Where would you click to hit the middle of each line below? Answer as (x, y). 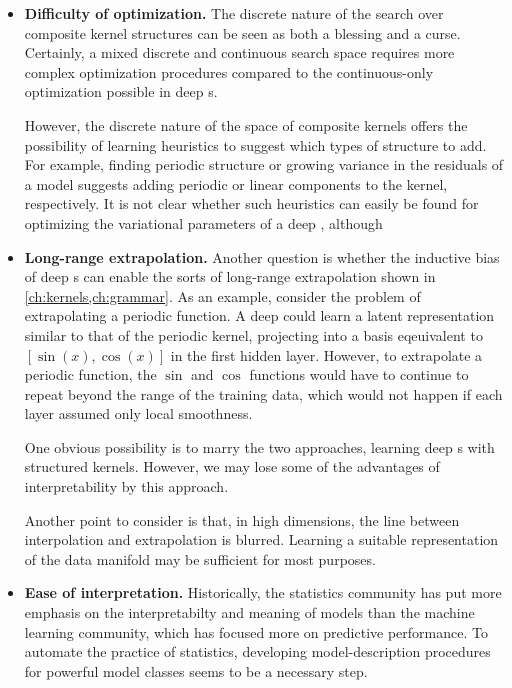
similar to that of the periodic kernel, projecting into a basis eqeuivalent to (253, 334)
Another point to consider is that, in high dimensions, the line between (242, 519)
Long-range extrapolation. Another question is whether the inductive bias (262, 256)
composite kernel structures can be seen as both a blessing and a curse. (242, 32)
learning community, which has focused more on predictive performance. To (256, 631)
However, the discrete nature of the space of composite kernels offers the (246, 124)
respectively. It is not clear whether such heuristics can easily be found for (251, 203)
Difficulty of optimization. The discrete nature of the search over (234, 13)
